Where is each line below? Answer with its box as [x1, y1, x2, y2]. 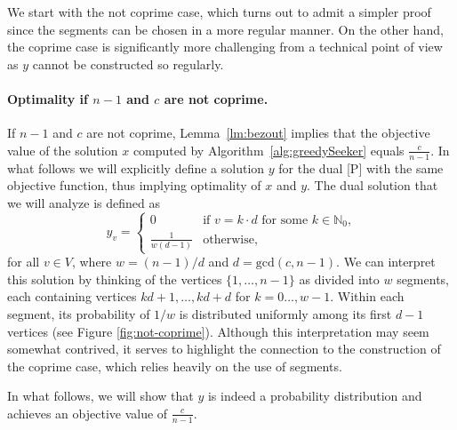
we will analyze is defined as [7, 193, 161, 211]
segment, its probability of [7, 305, 150, 322]
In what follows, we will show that [7, 386, 194, 405]
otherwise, [203, 233, 258, 246]
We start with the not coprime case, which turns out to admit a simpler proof [7, 3, 431, 20]
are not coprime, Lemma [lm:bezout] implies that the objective [86, 123, 430, 142]
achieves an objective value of [7, 403, 168, 422]
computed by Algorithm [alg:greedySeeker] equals [132, 140, 405, 159]
